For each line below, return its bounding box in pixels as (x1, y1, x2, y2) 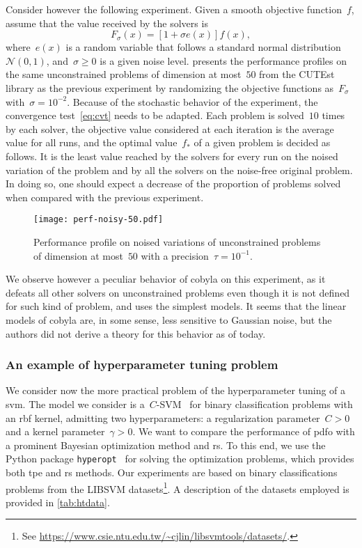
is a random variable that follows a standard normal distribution (65, 40, 341, 54)
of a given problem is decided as (194, 135, 331, 150)
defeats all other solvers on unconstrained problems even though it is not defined (6, 285, 350, 299)
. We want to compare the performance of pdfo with (132, 424, 355, 439)
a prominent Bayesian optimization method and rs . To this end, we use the (6, 437, 326, 452)
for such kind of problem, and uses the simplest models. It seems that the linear (6, 299, 347, 313)
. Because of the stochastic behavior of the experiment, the (67, 94, 318, 109)
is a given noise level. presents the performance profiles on (100, 53, 347, 68)
